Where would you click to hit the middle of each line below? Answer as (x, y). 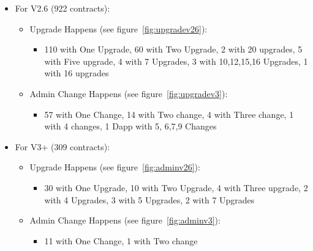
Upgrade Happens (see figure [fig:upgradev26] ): (119, 28)
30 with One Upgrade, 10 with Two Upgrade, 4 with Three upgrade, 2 (176, 187)
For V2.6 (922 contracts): (62, 8)
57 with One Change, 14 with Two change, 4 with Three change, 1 (169, 114)
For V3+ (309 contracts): (62, 146)
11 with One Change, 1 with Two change (121, 240)
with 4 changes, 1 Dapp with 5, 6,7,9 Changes (130, 126)
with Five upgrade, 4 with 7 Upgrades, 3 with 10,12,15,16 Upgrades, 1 (176, 61)
